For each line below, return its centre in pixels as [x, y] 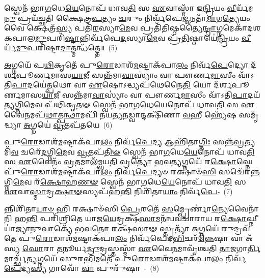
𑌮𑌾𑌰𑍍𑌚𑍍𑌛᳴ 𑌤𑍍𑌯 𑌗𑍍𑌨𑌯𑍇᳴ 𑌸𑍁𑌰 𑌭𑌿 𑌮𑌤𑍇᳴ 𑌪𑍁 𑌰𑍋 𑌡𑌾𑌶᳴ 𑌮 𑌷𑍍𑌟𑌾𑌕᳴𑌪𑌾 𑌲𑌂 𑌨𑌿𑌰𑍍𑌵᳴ [125, 258]
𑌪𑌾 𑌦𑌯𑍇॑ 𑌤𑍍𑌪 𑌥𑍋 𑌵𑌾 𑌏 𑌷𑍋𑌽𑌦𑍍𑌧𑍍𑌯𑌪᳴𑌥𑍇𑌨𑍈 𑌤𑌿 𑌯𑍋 [112, 85]
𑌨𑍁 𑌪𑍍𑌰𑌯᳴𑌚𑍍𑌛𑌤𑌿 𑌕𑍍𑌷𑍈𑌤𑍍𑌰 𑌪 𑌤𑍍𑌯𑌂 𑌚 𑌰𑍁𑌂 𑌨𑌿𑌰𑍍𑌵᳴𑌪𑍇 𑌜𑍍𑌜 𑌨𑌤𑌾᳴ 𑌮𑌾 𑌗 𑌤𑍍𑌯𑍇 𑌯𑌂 [127, 18]
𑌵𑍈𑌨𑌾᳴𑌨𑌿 [244, 208]
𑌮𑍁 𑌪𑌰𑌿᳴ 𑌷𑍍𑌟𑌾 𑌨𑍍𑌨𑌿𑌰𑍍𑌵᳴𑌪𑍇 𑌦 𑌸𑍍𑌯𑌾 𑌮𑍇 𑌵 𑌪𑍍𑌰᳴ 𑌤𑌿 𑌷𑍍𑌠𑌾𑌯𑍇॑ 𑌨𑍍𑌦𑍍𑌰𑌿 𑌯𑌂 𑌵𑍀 [143, 37]
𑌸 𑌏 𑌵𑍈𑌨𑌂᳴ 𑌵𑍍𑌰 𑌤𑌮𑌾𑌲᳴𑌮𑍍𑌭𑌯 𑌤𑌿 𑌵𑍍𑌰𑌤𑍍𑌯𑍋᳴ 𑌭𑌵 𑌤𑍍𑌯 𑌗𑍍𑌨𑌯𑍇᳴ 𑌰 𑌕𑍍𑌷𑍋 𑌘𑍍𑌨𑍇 [128, 161]
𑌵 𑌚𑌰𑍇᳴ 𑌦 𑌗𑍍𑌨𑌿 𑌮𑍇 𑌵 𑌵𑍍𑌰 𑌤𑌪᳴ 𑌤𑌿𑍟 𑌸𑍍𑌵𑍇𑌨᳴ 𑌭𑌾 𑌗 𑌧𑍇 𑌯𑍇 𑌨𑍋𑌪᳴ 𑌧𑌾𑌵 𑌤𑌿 [133, 151]
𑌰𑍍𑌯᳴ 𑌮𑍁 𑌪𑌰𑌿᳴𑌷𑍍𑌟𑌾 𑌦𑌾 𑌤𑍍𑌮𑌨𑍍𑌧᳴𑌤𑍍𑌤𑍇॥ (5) [61, 48]
